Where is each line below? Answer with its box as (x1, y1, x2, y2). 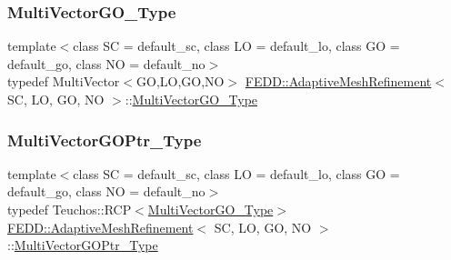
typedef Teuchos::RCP (7, 200, 132, 218)
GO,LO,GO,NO (136, 72, 225, 91)
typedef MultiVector (7, 72, 120, 91)
